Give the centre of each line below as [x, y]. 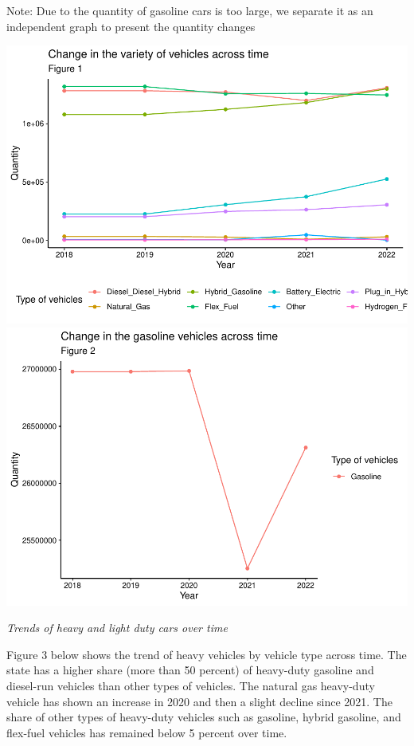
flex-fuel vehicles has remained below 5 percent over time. [147, 732]
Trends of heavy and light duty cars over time [117, 628]
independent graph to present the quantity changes [131, 26]
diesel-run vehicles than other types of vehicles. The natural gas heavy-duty [191, 685]
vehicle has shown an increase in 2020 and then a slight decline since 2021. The [199, 701]
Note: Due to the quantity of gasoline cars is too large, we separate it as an [190, 10]
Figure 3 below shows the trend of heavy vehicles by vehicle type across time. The [207, 654]
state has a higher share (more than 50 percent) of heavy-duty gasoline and [190, 670]
